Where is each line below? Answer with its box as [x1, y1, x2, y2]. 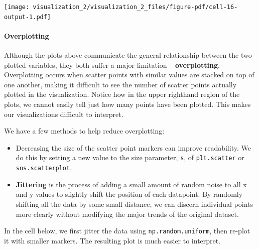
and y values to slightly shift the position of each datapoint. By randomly [16, 189, 243, 199]
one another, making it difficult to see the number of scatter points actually [4, 79, 237, 89]
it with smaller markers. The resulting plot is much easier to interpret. [4, 235, 221, 245]
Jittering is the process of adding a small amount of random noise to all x [16, 179, 247, 189]
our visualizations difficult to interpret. [4, 108, 123, 119]
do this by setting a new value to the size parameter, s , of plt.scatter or [16, 152, 244, 163]
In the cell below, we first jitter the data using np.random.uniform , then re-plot [4, 225, 250, 236]
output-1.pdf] [4, 13, 51, 21]
